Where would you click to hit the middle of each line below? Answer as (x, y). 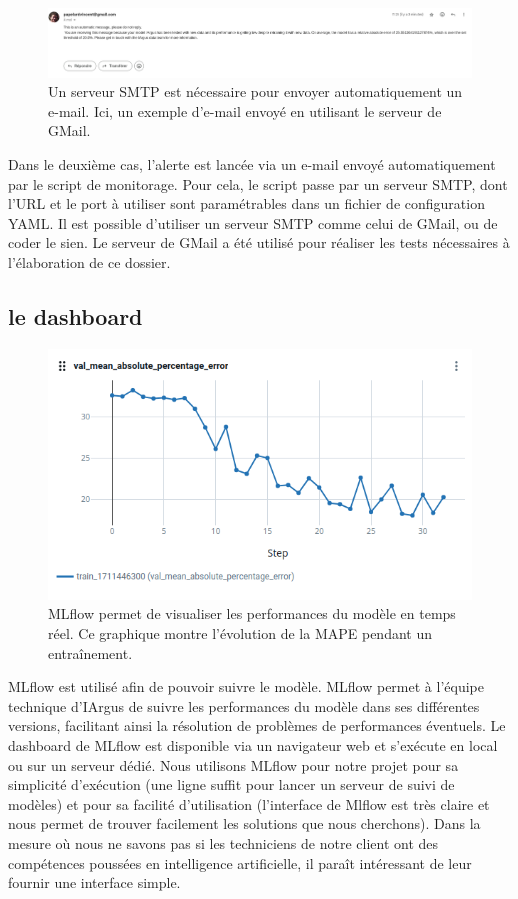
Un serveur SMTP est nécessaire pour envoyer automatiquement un (255, 91)
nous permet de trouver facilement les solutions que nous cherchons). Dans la (244, 823)
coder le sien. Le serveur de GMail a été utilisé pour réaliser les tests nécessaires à (259, 242)
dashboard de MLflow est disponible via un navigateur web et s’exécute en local (253, 745)
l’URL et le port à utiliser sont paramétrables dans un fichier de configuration (246, 203)
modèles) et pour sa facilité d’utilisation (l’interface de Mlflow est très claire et (249, 803)
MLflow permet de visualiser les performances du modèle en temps (252, 613)
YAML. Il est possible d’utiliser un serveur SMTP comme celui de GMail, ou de (253, 222)
